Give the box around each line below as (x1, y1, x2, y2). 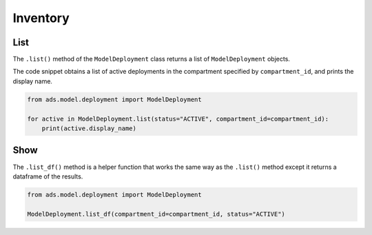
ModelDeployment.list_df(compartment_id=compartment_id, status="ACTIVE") (27, 210, 286, 218)
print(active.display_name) (41, 125, 137, 132)
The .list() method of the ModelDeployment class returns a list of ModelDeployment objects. (12, 55, 291, 63)
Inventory (12, 10, 70, 25)
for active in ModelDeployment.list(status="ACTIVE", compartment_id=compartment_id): (27, 114, 329, 123)
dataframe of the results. (12, 172, 83, 181)
